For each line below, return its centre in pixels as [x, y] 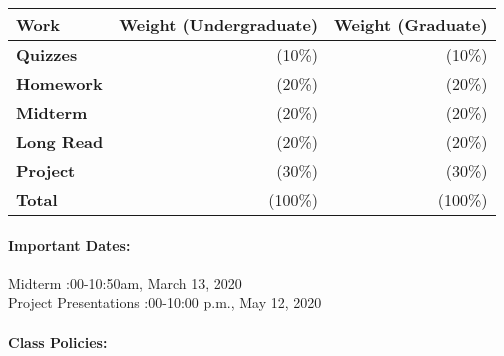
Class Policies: [58, 341]
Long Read [60, 141]
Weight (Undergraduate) [219, 24]
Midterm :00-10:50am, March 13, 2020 [125, 282]
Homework [59, 83]
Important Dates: [69, 244]
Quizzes [47, 54]
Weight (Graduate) [411, 24]
